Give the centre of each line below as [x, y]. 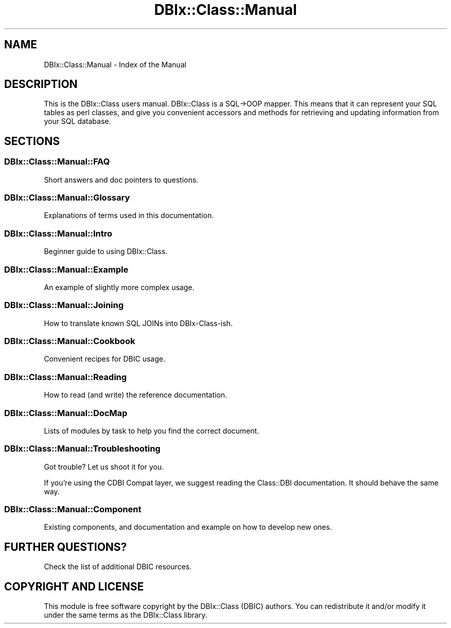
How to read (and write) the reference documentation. [136, 395]
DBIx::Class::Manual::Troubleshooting [82, 449]
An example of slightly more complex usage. [119, 287]
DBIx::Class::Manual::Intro [58, 233]
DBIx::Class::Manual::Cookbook [70, 341]
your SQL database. [77, 121]
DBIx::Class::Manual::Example [66, 269]
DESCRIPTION [41, 84]
